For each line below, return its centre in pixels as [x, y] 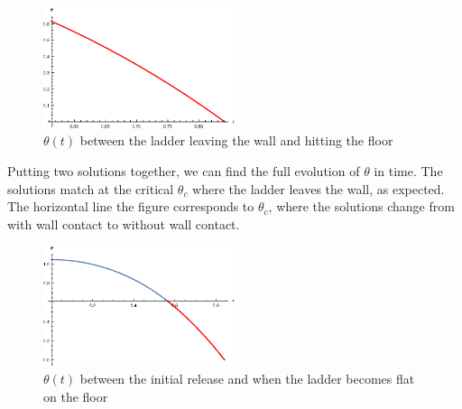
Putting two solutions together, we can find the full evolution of [184, 171]
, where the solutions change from [361, 206]
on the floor [76, 396]
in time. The [408, 171]
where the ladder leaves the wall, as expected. [319, 188]
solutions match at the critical [91, 188]
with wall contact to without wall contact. [124, 223]
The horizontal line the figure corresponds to [131, 206]
